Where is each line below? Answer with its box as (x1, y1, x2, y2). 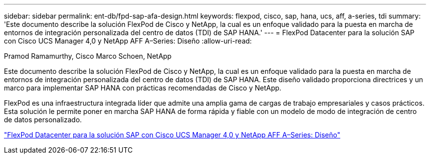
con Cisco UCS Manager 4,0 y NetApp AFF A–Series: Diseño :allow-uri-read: (4, 37, 252, 45)
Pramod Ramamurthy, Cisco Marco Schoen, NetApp (4, 52, 172, 60)
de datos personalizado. (4, 115, 82, 124)
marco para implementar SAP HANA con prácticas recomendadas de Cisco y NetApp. (4, 84, 282, 92)
